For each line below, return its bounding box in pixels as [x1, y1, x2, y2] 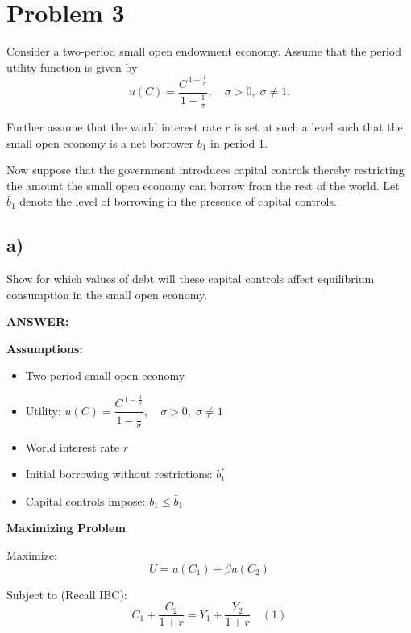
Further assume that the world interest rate [6, 118, 222, 135]
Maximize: [6, 547, 57, 564]
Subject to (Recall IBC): [6, 585, 127, 602]
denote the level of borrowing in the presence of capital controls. [19, 193, 337, 210]
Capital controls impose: [25, 492, 146, 509]
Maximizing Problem [6, 519, 126, 536]
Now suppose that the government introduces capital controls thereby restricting [6, 161, 405, 178]
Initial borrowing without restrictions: [25, 465, 213, 482]
